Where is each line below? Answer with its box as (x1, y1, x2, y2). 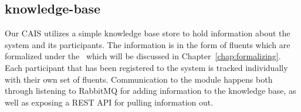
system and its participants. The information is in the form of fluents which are (5, 38, 290, 50)
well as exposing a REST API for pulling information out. (5, 96, 214, 108)
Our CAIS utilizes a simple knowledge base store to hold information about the (5, 27, 290, 39)
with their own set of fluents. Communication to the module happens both (5, 73, 273, 85)
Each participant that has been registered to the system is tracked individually (5, 61, 288, 73)
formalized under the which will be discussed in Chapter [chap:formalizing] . (5, 50, 281, 62)
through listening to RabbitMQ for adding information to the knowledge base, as (5, 84, 296, 97)
